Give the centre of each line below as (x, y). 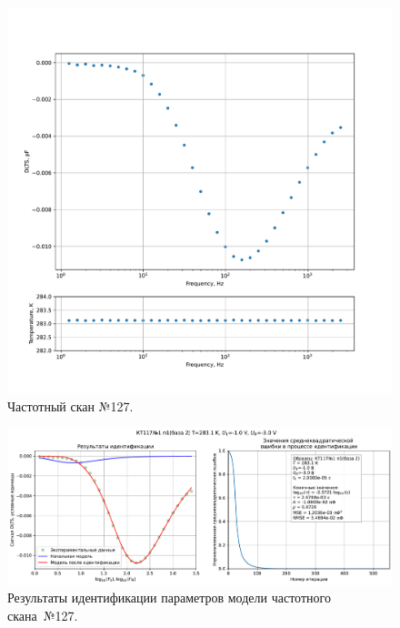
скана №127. (43, 615)
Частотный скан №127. (70, 405)
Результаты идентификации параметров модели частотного (169, 598)
